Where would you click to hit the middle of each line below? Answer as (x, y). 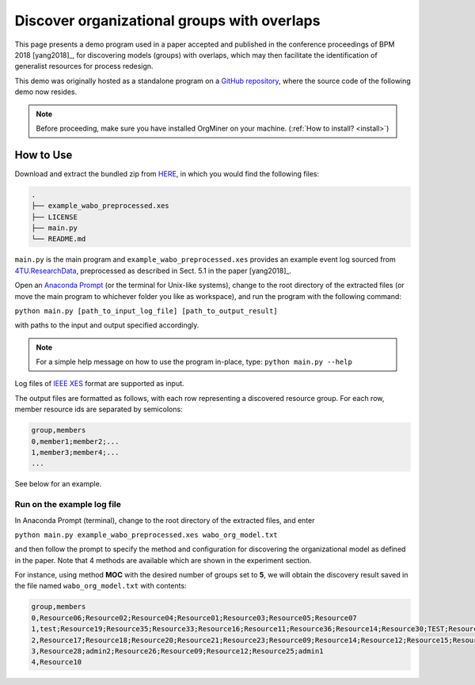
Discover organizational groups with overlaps (167, 21)
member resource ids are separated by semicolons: (99, 409)
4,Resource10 (57, 662)
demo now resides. (46, 92)
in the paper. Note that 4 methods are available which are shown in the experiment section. (163, 560)
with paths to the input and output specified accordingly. (107, 325)
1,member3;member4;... (75, 452)
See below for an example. (58, 484)
